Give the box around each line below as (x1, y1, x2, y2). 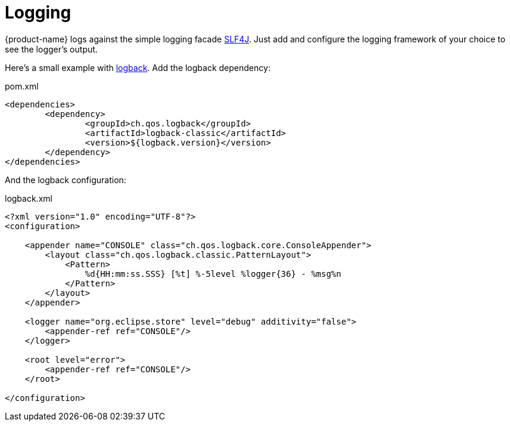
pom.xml (5, 81, 39, 91)
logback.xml (5, 193, 52, 203)
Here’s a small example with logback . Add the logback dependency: (5, 62, 270, 73)
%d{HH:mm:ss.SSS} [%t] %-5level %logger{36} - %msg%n (85, 268, 341, 279)
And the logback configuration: (5, 174, 126, 185)
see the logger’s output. (5, 44, 98, 54)
